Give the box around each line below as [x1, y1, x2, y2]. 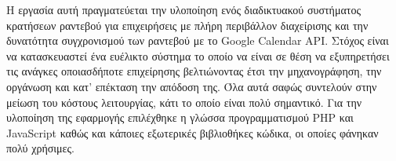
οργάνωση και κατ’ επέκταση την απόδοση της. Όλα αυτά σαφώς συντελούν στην [6, 78, 377, 94]
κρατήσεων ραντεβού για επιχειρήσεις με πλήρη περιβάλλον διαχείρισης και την [6, 16, 369, 33]
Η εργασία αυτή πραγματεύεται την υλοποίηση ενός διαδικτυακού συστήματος [6, 2, 361, 17]
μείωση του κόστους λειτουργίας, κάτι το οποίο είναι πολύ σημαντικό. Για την [6, 93, 362, 110]
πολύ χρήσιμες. [6, 140, 74, 156]
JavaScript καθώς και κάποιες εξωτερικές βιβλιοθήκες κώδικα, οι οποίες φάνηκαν [6, 124, 379, 141]
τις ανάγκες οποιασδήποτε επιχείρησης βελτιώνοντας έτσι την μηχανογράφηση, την [6, 63, 382, 79]
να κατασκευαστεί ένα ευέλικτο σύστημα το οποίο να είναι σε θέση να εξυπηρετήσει [6, 47, 390, 64]
